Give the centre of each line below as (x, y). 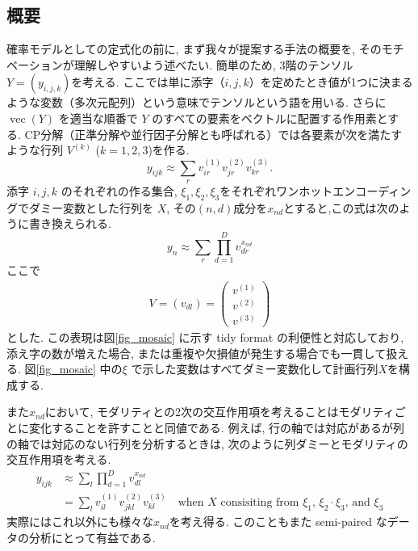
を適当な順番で (98, 118)
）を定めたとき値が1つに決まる (331, 82)
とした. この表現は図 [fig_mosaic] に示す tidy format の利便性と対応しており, (205, 336)
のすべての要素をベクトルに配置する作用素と (270, 118)
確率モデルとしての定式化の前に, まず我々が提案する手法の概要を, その (194, 49)
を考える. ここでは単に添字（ (148, 82)
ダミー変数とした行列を (91, 207)
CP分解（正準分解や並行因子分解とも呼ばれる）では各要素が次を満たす (213, 134)
